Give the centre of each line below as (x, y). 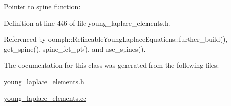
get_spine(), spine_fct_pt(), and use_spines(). (75, 48)
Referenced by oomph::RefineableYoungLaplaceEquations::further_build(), (116, 39)
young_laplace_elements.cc (45, 97)
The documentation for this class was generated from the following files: (112, 65)
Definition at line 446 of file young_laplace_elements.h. (87, 23)
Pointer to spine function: (42, 6)
